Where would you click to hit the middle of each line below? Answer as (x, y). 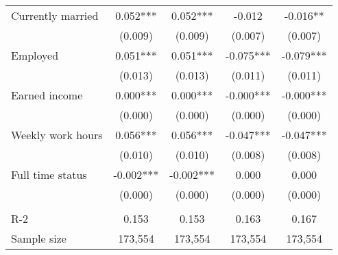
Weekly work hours (57, 135)
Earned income (47, 95)
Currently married (55, 15)
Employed (35, 55)
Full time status (49, 174)
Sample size (39, 238)
